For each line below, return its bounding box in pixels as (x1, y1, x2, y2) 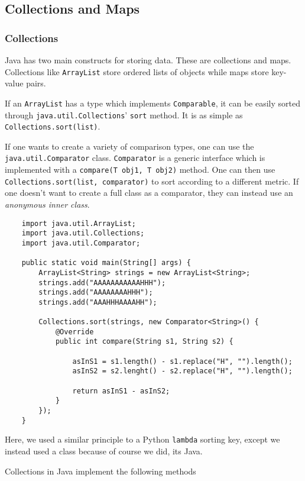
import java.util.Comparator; (21, 238, 141, 247)
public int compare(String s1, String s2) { (55, 337, 233, 346)
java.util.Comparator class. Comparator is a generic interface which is (5, 151, 265, 164)
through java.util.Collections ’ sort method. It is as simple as (5, 108, 243, 121)
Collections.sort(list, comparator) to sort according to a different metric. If (5, 175, 299, 187)
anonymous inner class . (5, 198, 90, 210)
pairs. (26, 77, 46, 89)
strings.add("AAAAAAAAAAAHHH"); (38, 278, 166, 287)
